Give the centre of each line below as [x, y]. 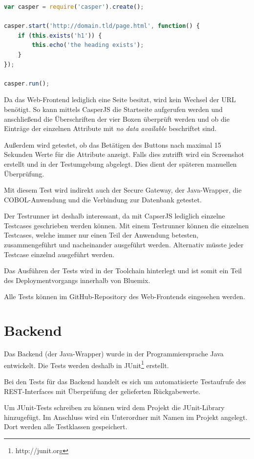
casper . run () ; [27, 83]
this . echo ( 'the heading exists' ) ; [88, 45]
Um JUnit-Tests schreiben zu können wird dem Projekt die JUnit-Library [114, 407]
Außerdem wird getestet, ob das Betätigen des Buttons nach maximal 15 [113, 144]
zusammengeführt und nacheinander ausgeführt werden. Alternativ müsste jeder [124, 245]
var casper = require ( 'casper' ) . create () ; [74, 7]
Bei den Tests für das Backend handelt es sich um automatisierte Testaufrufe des [125, 381]
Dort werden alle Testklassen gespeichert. [66, 426]
